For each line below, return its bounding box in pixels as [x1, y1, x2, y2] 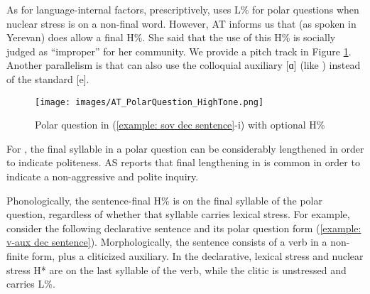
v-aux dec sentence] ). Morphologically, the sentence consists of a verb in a [6, 234, 327, 249]
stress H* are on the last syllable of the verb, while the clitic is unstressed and [6, 262, 347, 277]
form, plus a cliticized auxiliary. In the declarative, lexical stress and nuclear [31, 248, 364, 263]
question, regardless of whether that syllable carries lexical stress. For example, [6, 207, 350, 222]
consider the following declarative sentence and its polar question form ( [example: [6, 220, 361, 235]
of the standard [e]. [6, 71, 89, 86]
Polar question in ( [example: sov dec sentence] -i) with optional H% [35, 117, 325, 132]
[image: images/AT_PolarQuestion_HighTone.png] [35, 97, 264, 107]
